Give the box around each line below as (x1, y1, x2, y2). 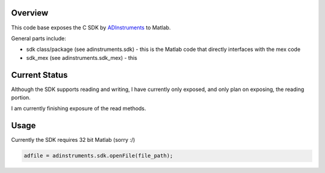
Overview (11, 8, 49, 18)
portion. (11, 93, 31, 101)
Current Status (11, 69, 68, 80)
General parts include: (11, 35, 66, 42)
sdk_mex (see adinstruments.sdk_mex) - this (26, 54, 138, 61)
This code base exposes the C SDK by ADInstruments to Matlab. (11, 24, 171, 31)
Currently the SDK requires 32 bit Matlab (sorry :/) (11, 136, 135, 144)
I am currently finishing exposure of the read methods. (11, 105, 147, 112)
